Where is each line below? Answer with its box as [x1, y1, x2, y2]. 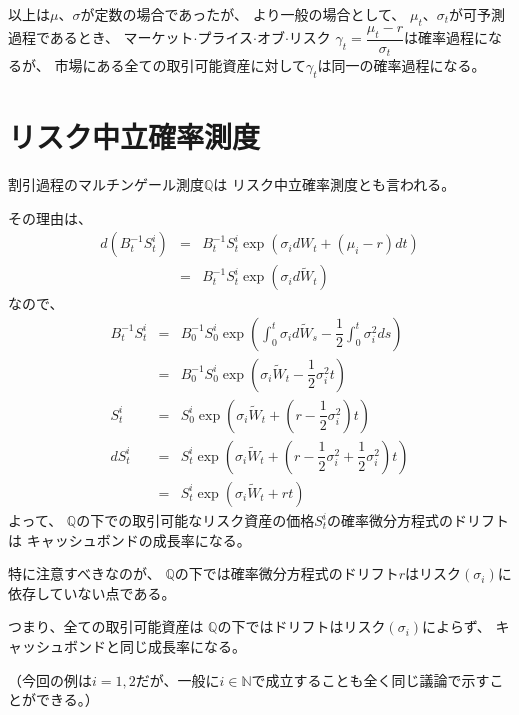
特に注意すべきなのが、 [8, 563, 161, 584]
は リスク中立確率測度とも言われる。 [213, 174, 456, 194]
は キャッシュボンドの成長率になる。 [8, 529, 251, 550]
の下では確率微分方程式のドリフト [174, 563, 399, 584]
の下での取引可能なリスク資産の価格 [76, 510, 315, 530]
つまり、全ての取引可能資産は [8, 616, 204, 637]
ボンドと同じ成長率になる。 [63, 635, 246, 656]
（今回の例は [8, 669, 92, 690]
